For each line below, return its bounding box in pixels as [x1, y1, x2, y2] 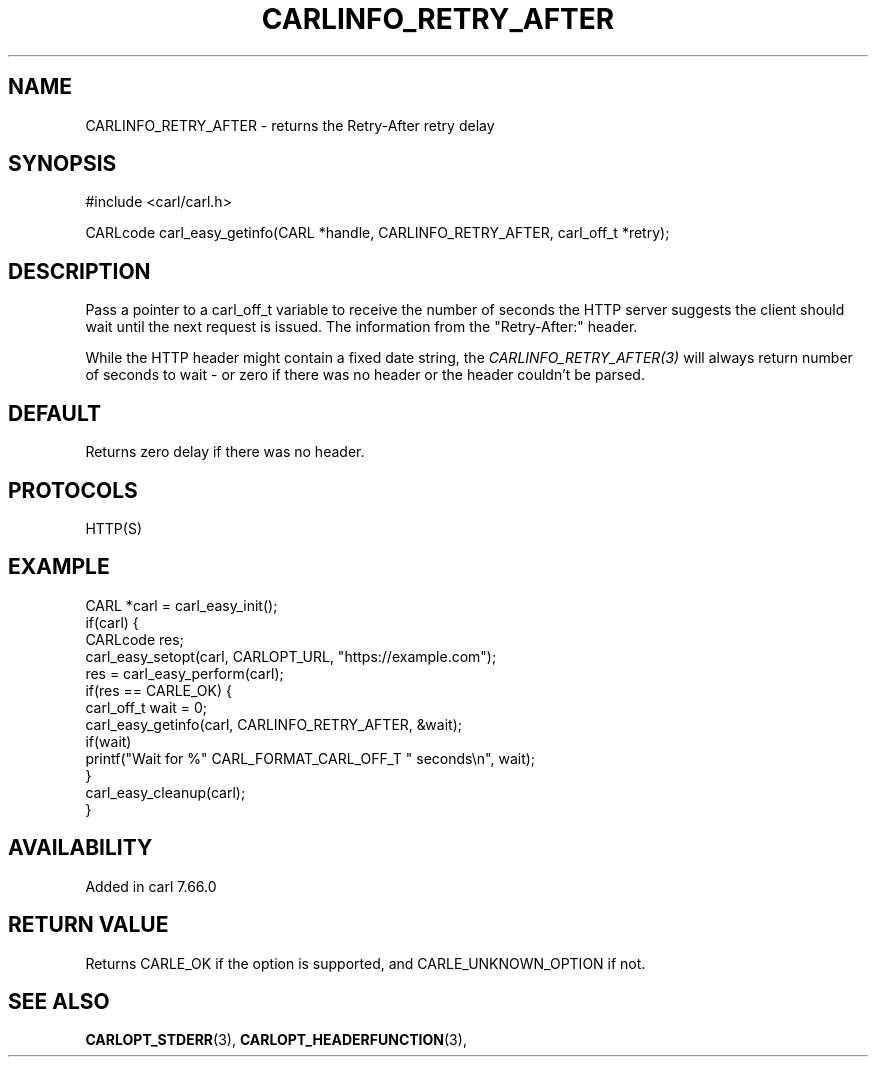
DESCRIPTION [8, 258, 151, 284]
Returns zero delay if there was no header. [85, 443, 365, 461]
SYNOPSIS [8, 151, 117, 177]
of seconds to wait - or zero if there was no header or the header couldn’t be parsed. [85, 366, 645, 384]
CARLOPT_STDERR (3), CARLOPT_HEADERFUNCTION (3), [85, 1031, 467, 1049]
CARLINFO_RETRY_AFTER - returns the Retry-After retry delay [85, 116, 495, 134]
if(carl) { [85, 613, 139, 631]
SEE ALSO [8, 988, 110, 1014]
